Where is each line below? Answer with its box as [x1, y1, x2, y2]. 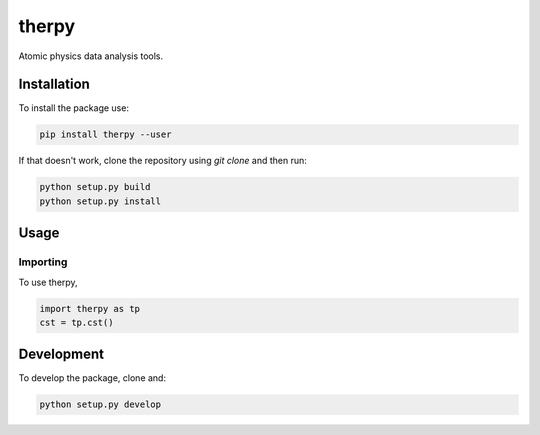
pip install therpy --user [39, 129, 172, 140]
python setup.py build [39, 181, 151, 193]
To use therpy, [18, 276, 79, 288]
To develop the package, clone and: [18, 372, 167, 384]
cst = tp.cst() [39, 316, 114, 328]
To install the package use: [18, 102, 130, 114]
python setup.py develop [39, 399, 162, 410]
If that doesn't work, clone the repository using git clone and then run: [18, 155, 307, 167]
